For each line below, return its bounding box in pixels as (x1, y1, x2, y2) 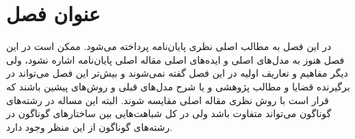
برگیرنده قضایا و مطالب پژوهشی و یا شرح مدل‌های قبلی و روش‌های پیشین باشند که (6, 79, 350, 93)
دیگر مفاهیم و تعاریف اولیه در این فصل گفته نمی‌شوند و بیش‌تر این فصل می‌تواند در (6, 66, 348, 80)
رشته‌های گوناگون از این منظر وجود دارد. (6, 119, 172, 134)
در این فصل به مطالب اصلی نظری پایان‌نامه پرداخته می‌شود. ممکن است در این (6, 39, 332, 53)
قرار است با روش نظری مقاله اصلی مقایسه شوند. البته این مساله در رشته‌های (6, 92, 329, 107)
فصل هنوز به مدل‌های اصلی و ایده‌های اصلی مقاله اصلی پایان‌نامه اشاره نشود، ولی (6, 52, 345, 66)
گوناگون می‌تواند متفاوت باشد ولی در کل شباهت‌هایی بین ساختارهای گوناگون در (6, 106, 332, 121)
